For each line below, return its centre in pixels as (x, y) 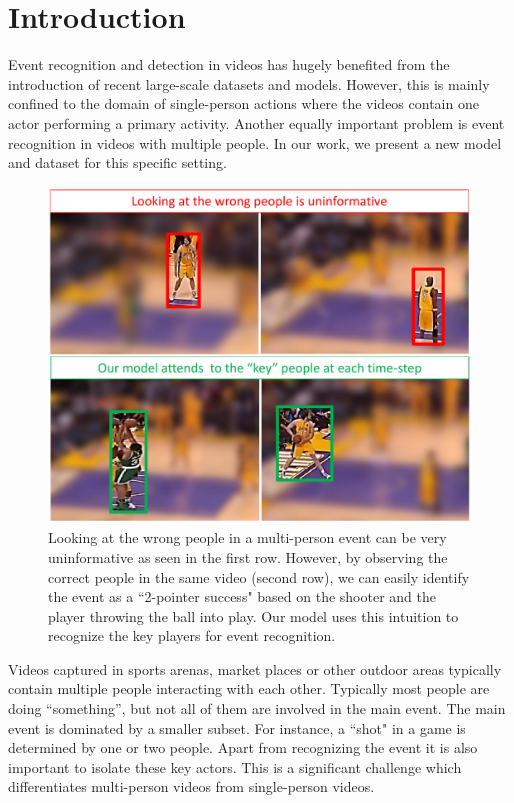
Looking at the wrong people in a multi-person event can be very (247, 537)
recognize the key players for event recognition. (192, 635)
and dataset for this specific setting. (117, 162)
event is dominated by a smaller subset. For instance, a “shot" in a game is (237, 727)
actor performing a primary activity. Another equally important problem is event (256, 122)
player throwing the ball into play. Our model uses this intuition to (253, 615)
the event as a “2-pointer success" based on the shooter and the (242, 596)
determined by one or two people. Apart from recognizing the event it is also (243, 747)
